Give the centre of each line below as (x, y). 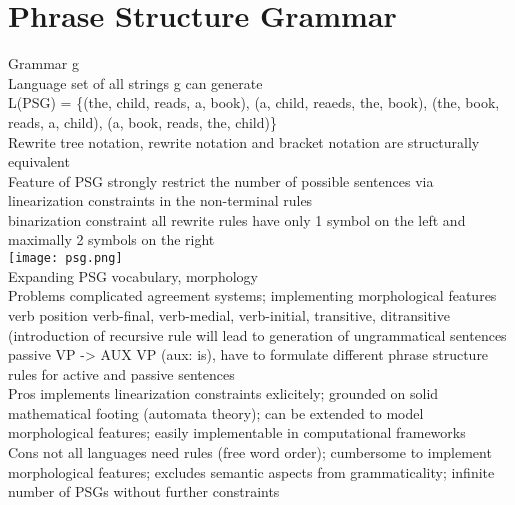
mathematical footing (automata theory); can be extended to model (216, 412)
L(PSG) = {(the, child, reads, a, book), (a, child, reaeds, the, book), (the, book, (254, 102)
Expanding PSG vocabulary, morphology (133, 275)
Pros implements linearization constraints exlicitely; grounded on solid (223, 393)
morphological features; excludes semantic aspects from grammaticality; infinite (251, 471)
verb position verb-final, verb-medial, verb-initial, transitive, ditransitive (229, 314)
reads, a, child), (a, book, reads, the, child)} (142, 121)
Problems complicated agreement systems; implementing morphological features (252, 295)
